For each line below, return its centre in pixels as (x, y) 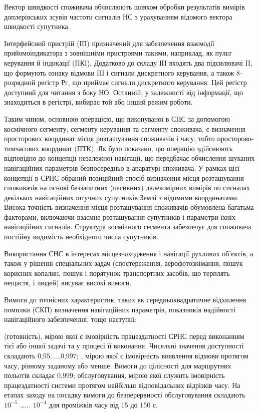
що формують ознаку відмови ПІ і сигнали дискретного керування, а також (119, 72)
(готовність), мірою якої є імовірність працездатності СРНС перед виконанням (124, 336)
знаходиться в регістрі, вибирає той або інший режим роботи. (98, 102)
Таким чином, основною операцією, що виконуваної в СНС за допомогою (117, 118)
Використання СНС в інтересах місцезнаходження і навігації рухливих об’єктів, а (129, 253)
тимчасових (22, 148)
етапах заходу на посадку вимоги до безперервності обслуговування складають (125, 395)
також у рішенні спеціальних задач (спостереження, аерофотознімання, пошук (123, 263)
